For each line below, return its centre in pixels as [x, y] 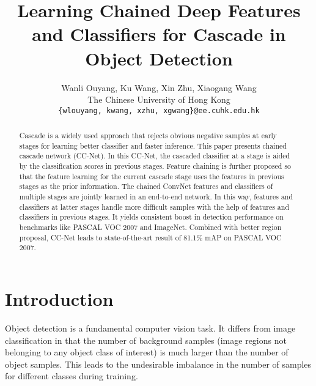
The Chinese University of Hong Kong [159, 99]
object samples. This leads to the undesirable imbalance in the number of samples [158, 364]
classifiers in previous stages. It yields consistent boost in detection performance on [151, 217]
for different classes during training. [72, 376]
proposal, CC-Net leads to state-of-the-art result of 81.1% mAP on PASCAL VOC [150, 237]
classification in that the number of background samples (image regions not [146, 340]
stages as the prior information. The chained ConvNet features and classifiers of [146, 186]
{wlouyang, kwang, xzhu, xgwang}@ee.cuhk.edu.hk [159, 110]
